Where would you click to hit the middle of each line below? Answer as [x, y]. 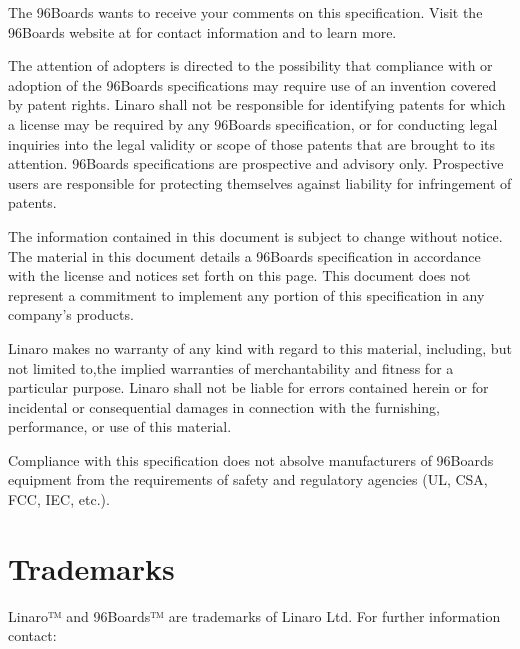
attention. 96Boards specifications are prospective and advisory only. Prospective [256, 163]
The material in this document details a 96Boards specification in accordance [244, 255]
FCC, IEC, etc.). [59, 499]
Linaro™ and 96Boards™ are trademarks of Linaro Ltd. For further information [254, 615]
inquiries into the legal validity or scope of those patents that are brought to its [252, 143]
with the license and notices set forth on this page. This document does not [239, 275]
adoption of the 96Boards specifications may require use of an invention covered [252, 84]
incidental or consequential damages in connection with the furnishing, [224, 406]
